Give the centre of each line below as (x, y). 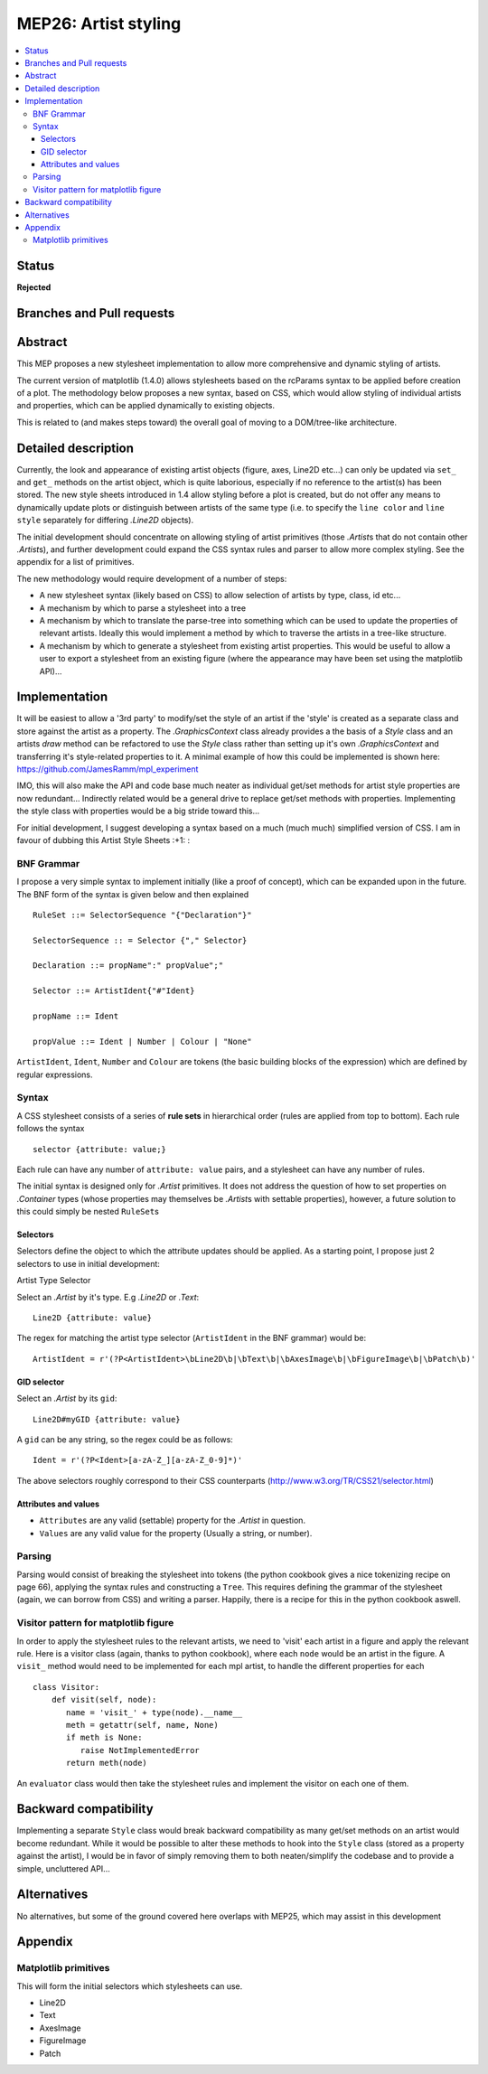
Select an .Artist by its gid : (67, 1398)
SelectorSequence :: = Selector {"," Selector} (140, 940)
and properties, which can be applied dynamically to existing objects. (146, 406)
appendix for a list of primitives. (75, 562)
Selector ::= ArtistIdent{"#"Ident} (114, 991)
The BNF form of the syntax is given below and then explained (133, 894)
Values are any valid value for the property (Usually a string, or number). (176, 1533)
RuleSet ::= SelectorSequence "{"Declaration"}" (142, 915)
